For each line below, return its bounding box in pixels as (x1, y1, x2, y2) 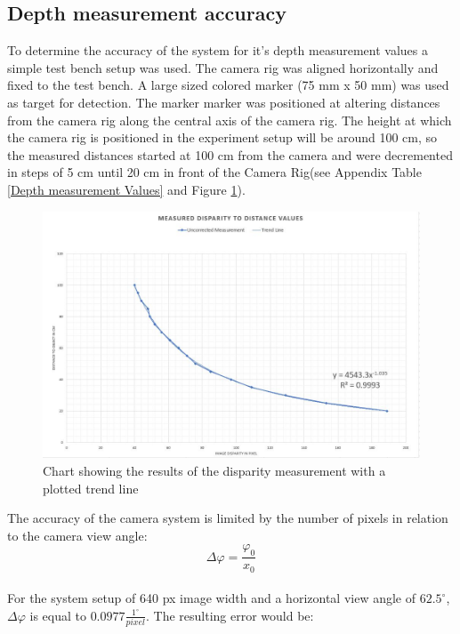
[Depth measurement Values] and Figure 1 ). (7, 180, 246, 198)
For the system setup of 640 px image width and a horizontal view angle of (7, 589, 416, 607)
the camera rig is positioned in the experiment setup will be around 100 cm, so (7, 128, 438, 147)
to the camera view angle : (7, 526, 148, 544)
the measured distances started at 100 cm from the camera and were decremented (7, 145, 453, 164)
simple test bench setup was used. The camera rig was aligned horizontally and (7, 58, 439, 76)
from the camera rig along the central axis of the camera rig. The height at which (7, 110, 452, 129)
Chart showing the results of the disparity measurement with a (43, 461, 386, 479)
